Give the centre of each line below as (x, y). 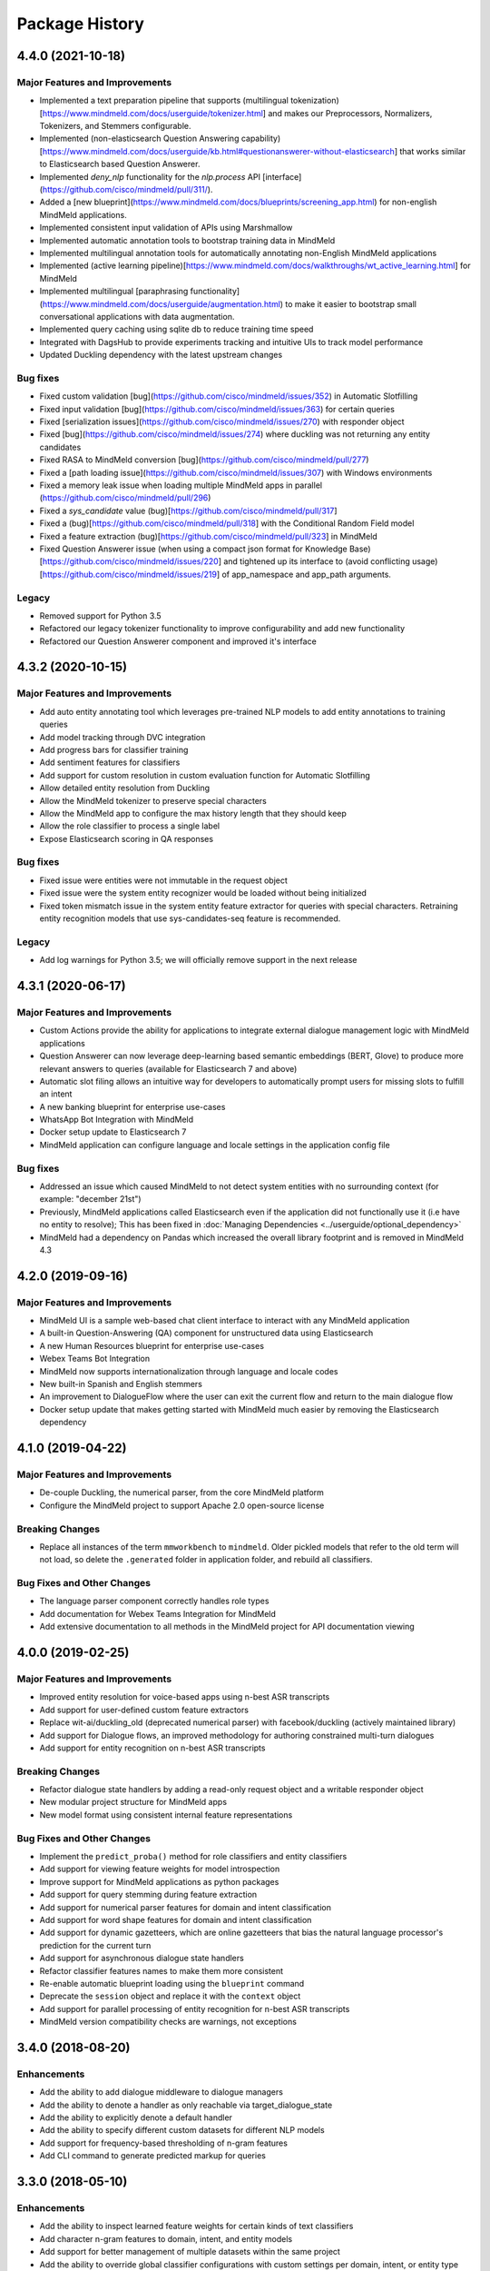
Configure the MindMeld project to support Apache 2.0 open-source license (182, 1505)
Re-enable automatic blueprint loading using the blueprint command (172, 1983)
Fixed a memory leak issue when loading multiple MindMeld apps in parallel (181, 485)
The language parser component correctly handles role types (154, 1601)
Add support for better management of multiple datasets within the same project (190, 2252)
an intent (56, 1094)
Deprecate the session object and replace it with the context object (170, 1996)
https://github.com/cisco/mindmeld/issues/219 (130, 574)
